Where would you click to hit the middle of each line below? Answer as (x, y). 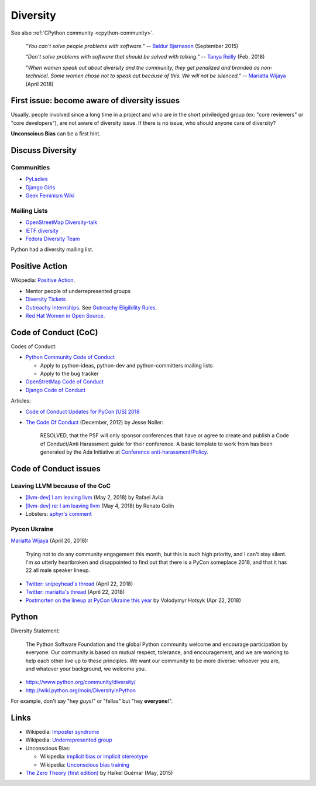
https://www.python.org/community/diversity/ (80, 682)
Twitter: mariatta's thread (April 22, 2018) (75, 592)
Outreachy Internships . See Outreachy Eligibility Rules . (91, 307)
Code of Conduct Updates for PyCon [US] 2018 (83, 411)
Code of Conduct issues (56, 469)
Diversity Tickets (46, 300)
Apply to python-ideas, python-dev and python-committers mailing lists (126, 365)
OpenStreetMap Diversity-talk (61, 222)
